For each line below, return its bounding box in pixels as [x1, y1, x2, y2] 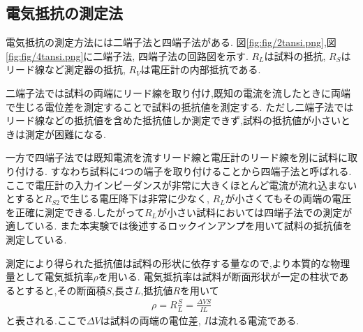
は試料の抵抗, [264, 48, 326, 63]
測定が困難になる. [24, 126, 106, 141]
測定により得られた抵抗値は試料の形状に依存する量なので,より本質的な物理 [6, 255, 350, 270]
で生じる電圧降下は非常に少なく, [59, 191, 209, 206]
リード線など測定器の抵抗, [6, 62, 126, 77]
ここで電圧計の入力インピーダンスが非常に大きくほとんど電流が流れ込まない [6, 177, 357, 192]
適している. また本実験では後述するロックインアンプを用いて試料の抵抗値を [6, 218, 353, 233]
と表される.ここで [6, 312, 87, 327]
